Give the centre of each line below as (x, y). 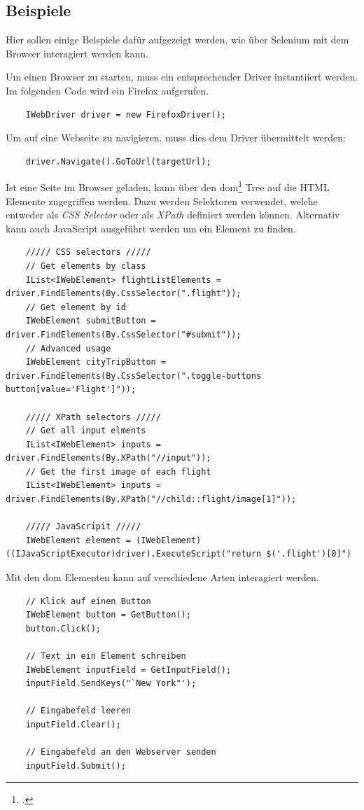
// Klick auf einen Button (88, 601)
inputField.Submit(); (76, 766)
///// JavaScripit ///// (83, 527)
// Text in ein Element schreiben (106, 656)
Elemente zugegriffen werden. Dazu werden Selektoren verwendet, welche (162, 201)
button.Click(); (63, 628)
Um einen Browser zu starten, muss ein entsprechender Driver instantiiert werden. (182, 77)
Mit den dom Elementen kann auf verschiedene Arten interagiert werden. (162, 577)
